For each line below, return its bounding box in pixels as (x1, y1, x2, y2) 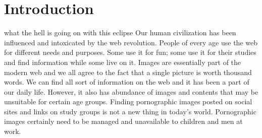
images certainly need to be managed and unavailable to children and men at (4, 116, 243, 126)
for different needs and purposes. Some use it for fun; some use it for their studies (4, 47, 256, 57)
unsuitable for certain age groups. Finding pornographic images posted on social (4, 96, 252, 107)
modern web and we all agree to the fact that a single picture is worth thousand (4, 66, 252, 77)
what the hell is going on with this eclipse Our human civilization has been (4, 27, 236, 38)
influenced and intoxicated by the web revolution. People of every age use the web (4, 37, 257, 47)
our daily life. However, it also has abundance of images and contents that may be (4, 86, 258, 97)
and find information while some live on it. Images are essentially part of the (4, 56, 241, 67)
